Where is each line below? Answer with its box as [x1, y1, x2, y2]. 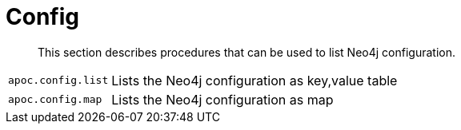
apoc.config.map [8, 93, 102, 106]
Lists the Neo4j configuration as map [111, 91, 334, 108]
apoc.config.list [8, 74, 109, 87]
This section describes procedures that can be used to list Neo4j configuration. [38, 45, 455, 59]
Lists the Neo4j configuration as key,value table [111, 72, 398, 89]
